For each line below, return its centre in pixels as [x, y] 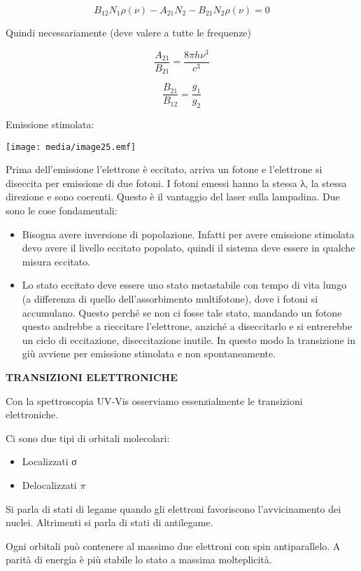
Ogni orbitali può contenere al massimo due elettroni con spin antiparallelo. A [173, 545]
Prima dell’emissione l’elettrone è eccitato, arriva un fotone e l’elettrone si [164, 169]
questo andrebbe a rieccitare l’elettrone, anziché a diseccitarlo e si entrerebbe [187, 326]
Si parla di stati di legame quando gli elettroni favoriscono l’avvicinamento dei [174, 508]
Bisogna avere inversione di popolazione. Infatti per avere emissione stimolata [188, 234]
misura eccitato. [56, 261]
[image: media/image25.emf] [71, 147]
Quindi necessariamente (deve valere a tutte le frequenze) [129, 32]
